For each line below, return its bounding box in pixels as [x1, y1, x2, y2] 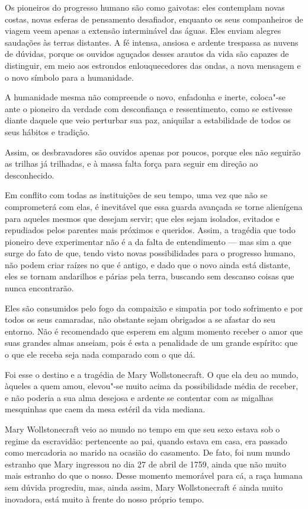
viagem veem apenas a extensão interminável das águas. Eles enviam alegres [5, 24, 281, 37]
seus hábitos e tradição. [5, 125, 90, 138]
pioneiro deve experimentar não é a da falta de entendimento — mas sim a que [5, 235, 291, 247]
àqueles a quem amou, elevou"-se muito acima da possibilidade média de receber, [5, 380, 299, 392]
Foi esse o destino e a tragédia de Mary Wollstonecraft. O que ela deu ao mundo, [5, 368, 299, 380]
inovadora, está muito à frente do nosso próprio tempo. [5, 492, 204, 505]
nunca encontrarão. [5, 282, 74, 294]
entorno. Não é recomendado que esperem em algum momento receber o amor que [5, 325, 303, 337]
